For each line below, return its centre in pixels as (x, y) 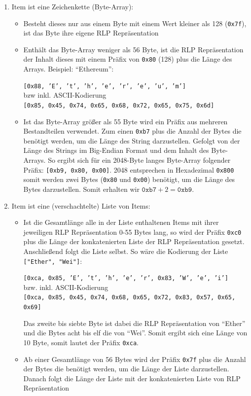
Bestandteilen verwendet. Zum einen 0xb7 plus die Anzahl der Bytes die (132, 131)
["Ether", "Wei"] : (53, 261)
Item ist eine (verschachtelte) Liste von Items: (81, 205)
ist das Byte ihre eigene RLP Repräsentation (91, 33)
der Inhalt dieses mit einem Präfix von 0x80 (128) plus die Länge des (128, 59)
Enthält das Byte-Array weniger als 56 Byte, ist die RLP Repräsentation (133, 49)
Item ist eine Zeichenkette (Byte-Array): (72, 6)
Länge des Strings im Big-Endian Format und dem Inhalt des (116, 150)
